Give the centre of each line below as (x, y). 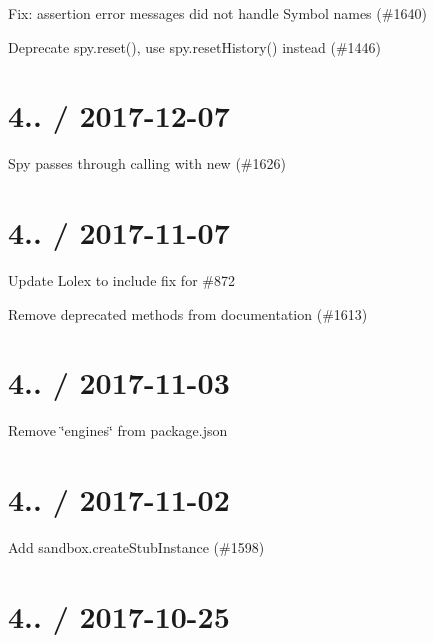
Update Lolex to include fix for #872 (121, 280)
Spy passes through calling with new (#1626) (147, 163)
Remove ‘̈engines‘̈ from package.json (118, 430)
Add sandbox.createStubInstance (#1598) (136, 547)
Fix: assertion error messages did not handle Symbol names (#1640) (217, 13)
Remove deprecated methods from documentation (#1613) (188, 313)
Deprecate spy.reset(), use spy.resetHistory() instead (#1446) (195, 46)
